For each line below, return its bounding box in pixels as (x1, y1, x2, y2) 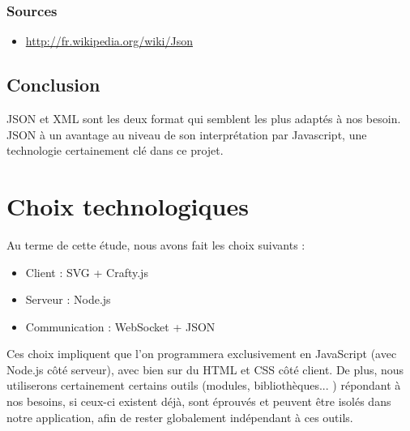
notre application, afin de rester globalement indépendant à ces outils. (6, 408, 353, 425)
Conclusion (6, 72, 100, 97)
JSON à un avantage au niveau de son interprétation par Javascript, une (6, 126, 367, 143)
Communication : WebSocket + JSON (25, 318, 216, 335)
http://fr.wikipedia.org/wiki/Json (25, 32, 193, 49)
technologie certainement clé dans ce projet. (6, 142, 224, 159)
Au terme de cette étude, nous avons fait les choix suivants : (6, 236, 305, 253)
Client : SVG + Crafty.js (25, 263, 148, 280)
